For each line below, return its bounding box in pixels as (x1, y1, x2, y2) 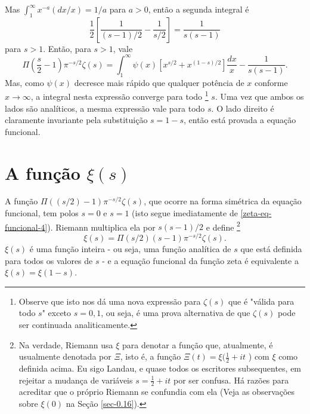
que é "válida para (228, 295, 294, 307)
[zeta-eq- (240, 207, 272, 219)
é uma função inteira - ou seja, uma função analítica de (29, 242, 231, 254)
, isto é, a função (120, 350, 181, 363)
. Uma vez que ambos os (215, 90, 304, 102)
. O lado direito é (211, 102, 274, 114)
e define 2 (206, 219, 240, 233)
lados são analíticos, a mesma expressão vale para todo (5, 102, 205, 114)
